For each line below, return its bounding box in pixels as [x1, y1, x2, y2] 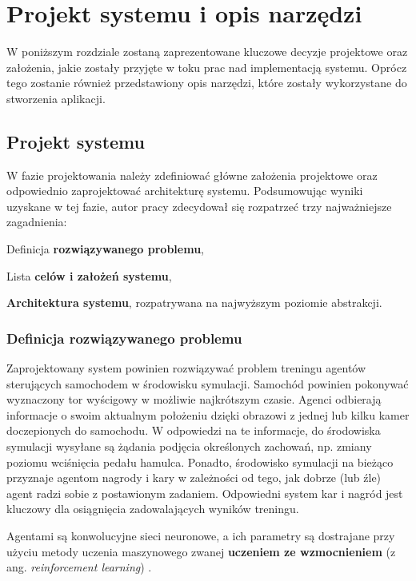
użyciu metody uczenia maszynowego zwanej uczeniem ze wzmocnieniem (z [6, 543, 396, 559]
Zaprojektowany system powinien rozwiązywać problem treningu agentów [6, 360, 366, 376]
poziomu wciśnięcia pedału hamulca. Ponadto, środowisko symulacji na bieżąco [6, 453, 394, 470]
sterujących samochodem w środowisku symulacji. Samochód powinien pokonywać [6, 375, 409, 392]
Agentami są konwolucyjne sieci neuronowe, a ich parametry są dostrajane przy [6, 527, 395, 544]
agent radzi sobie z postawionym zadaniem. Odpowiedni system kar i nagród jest [6, 484, 403, 501]
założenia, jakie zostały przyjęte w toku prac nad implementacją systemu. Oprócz [6, 58, 407, 75]
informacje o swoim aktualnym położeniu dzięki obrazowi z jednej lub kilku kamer [6, 406, 410, 423]
